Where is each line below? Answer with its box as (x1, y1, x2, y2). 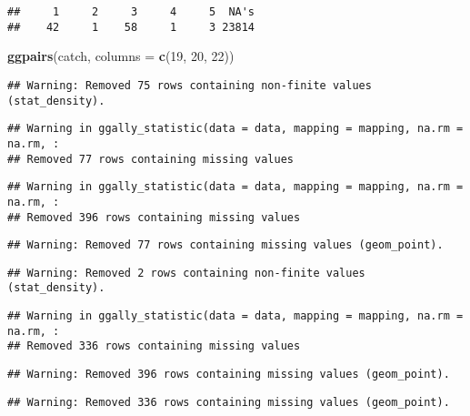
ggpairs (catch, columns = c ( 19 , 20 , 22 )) (7, 46, 235, 66)
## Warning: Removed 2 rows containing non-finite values (7, 266, 365, 279)
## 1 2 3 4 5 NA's (7, 5, 255, 18)
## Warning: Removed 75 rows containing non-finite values (7, 78, 372, 92)
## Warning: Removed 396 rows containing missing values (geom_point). (7, 368, 450, 381)
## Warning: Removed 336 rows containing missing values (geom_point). (7, 395, 450, 409)
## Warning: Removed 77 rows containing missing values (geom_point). (7, 238, 444, 252)
